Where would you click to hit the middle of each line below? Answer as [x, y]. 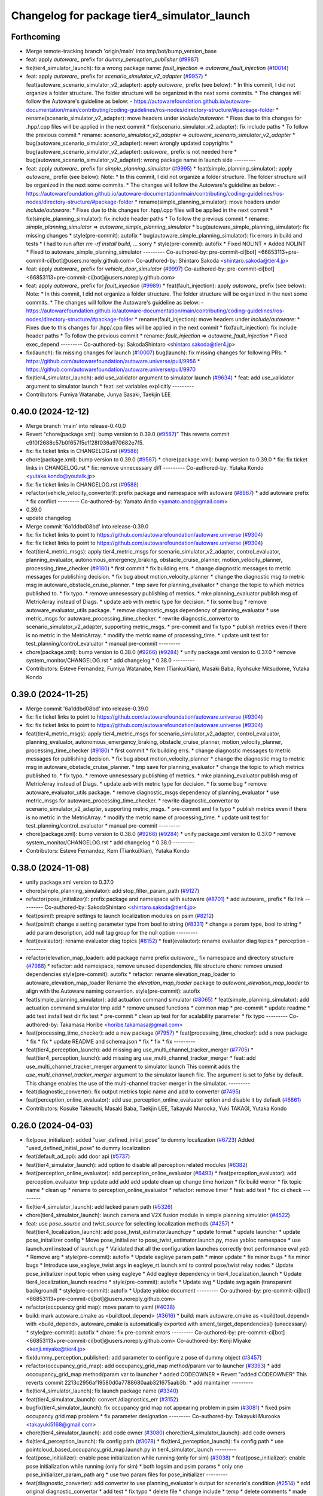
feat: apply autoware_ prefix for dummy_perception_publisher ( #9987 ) [112, 59]
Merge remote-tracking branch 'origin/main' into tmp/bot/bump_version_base [121, 51]
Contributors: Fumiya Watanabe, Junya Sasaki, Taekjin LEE [98, 394]
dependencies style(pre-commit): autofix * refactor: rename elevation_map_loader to [131, 974]
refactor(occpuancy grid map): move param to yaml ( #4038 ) [100, 1307]
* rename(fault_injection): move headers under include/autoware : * [217, 319]
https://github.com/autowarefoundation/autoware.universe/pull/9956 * [113, 361]
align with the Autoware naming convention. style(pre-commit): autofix [113, 991]
